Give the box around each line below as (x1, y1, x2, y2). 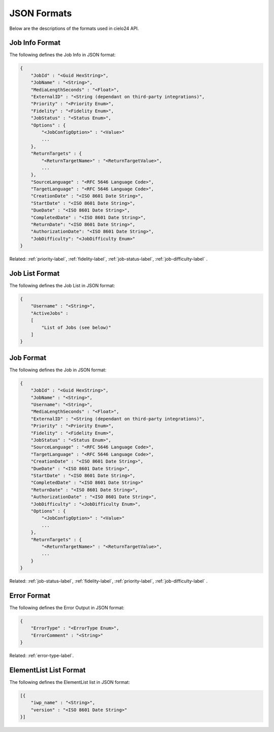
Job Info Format (9, 39, 61, 47)
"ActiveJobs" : (30, 310, 68, 316)
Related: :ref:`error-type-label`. (9, 652, 74, 659)
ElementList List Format (9, 666, 86, 674)
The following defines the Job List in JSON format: (9, 283, 115, 289)
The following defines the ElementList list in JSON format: (9, 679, 130, 685)
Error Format (9, 591, 51, 600)
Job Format (9, 353, 47, 362)
